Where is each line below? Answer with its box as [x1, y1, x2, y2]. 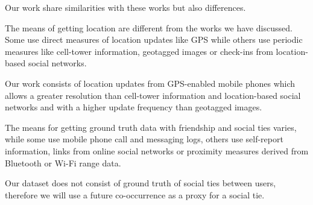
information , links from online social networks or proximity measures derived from [5, 144, 309, 157]
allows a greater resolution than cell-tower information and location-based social [5, 89, 301, 101]
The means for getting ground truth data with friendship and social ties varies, [5, 121, 297, 133]
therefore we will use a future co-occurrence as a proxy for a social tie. [5, 188, 265, 201]
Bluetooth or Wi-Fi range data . [5, 156, 121, 169]
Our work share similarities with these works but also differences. [5, 1, 246, 13]
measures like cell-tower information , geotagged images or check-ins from [5, 45, 273, 57]
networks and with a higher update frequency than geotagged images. [5, 101, 262, 113]
